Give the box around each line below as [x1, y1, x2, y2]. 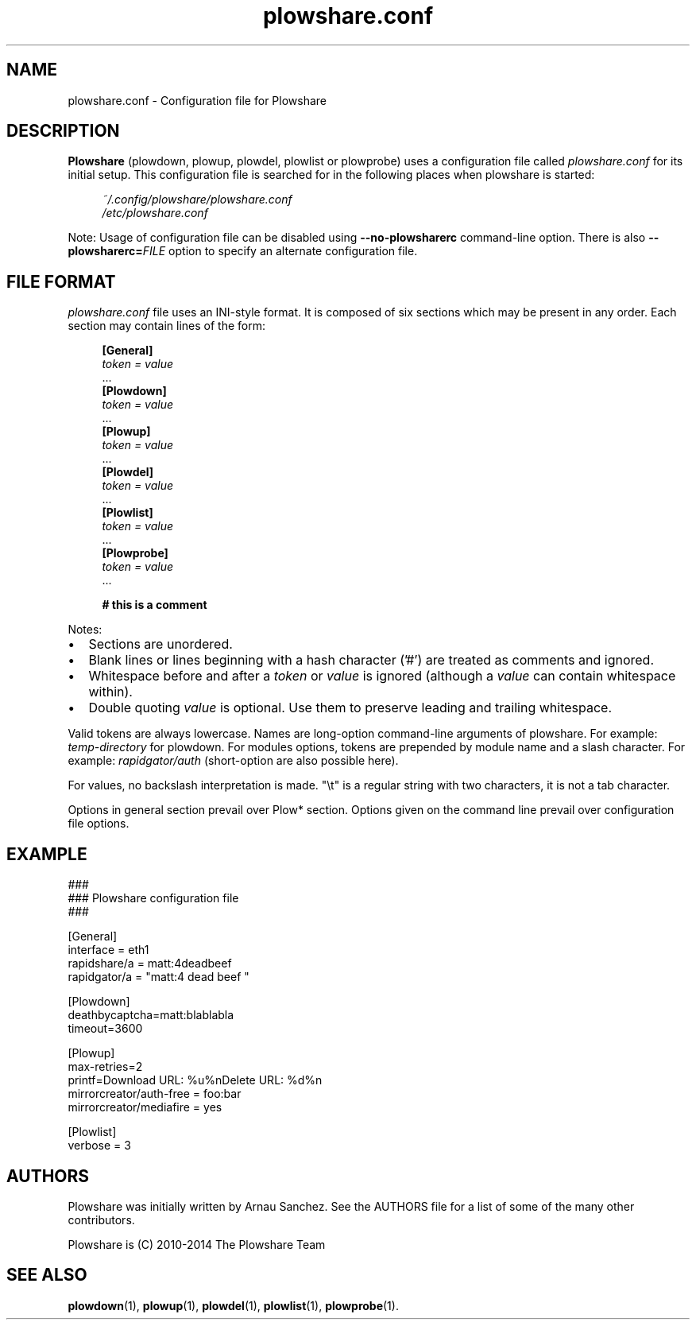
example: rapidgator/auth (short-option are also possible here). [68, 754, 399, 768]
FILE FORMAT [6, 271, 116, 292]
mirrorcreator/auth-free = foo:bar [68, 1087, 242, 1101]
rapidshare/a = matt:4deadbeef [68, 956, 232, 971]
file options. [68, 816, 130, 831]
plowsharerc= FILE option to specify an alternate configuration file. [68, 244, 418, 258]
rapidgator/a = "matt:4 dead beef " [68, 970, 249, 984]
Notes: [68, 622, 102, 637]
